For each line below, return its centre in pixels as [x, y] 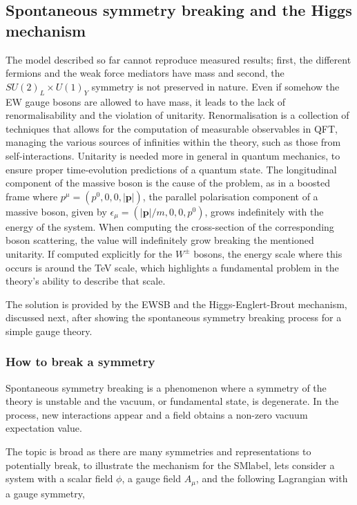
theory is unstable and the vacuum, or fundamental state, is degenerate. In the [172, 401]
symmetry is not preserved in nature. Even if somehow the [215, 86]
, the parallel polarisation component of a [230, 196]
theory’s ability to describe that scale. [86, 281]
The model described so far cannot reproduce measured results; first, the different [178, 59]
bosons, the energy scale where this [268, 253]
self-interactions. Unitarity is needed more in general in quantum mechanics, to [173, 155]
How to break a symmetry [80, 362]
